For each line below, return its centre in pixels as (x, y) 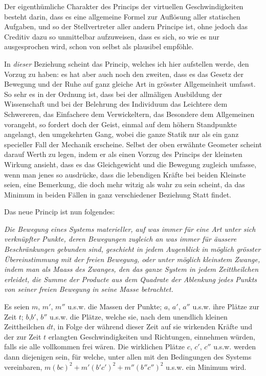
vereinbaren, (23, 367)
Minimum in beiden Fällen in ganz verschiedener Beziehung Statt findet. (118, 194)
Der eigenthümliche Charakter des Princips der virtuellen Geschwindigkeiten (124, 6)
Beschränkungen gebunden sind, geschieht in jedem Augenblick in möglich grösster (132, 249)
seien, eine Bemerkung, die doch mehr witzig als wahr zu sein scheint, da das (125, 184)
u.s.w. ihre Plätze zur (226, 306)
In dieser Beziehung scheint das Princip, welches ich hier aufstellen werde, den (127, 63)
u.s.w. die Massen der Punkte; (115, 306)
